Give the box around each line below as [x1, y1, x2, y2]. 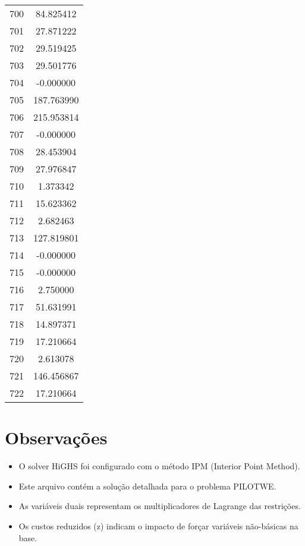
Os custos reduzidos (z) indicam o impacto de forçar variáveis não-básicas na [18, 519, 298, 532]
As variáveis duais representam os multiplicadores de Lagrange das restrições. [18, 500, 301, 512]
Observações [5, 425, 108, 450]
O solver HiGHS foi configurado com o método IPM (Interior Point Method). [18, 460, 300, 472]
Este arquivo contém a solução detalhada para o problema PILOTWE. [18, 479, 276, 492]
